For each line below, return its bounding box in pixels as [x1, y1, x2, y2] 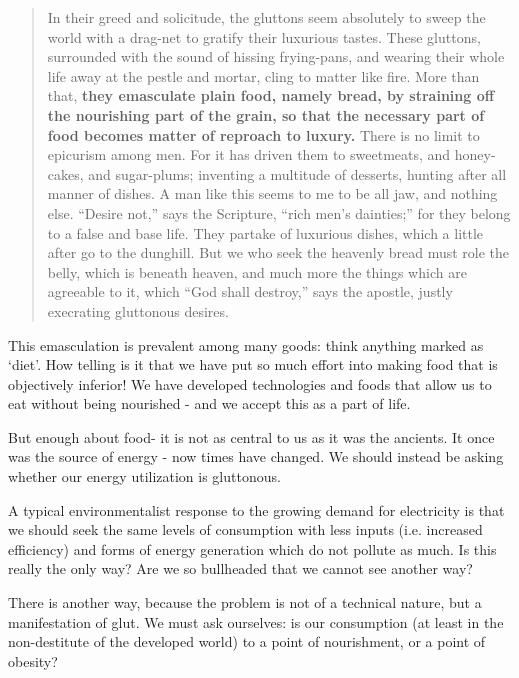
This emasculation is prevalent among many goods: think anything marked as [8, 334, 484, 355]
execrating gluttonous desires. [47, 300, 229, 321]
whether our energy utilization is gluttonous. [8, 466, 281, 487]
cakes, [47, 163, 84, 184]
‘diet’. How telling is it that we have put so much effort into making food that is [8, 354, 498, 375]
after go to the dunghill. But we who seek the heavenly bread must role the [47, 242, 510, 263]
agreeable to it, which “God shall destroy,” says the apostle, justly [47, 281, 453, 302]
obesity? [8, 650, 58, 671]
